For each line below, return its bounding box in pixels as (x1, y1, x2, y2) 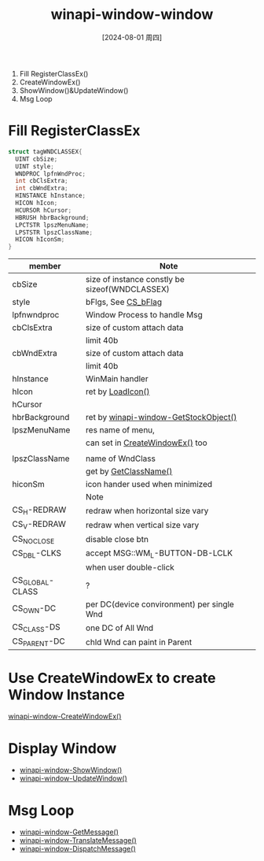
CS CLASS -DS (12, 622, 60, 634)
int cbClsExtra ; (15, 177, 68, 185)
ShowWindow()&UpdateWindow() (19, 85, 129, 95)
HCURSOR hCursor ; (15, 206, 72, 214)
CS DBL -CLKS (12, 547, 61, 560)
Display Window (8, 739, 117, 757)
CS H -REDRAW (12, 504, 67, 517)
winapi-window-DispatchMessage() (19, 844, 136, 854)
